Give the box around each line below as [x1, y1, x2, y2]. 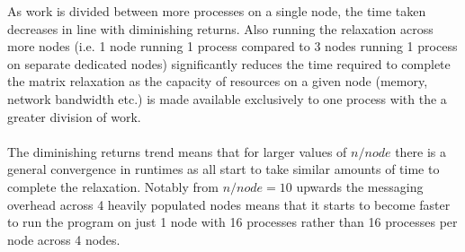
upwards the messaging [296, 177, 424, 196]
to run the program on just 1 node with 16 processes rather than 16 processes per [7, 213, 458, 231]
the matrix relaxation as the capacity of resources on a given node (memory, [7, 72, 428, 91]
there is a [395, 142, 447, 161]
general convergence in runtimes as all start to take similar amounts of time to [7, 160, 440, 178]
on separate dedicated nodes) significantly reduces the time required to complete [7, 54, 451, 73]
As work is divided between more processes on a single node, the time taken [7, 2, 426, 20]
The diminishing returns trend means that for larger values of [7, 142, 347, 161]
